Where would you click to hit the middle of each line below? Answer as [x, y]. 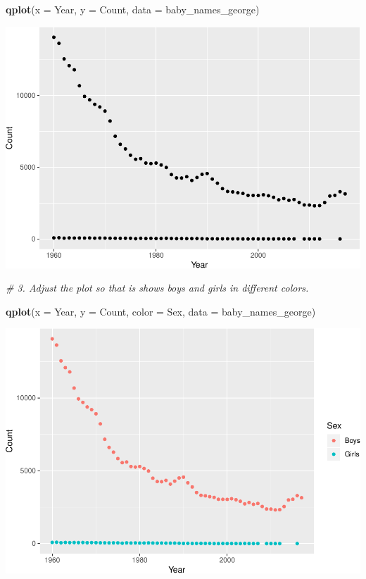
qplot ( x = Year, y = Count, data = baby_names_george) [133, 9]
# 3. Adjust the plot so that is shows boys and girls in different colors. [157, 288]
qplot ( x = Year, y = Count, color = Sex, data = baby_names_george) [161, 311]
